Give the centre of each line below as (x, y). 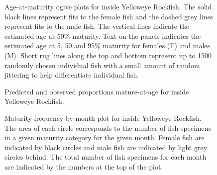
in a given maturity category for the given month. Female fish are (105, 137)
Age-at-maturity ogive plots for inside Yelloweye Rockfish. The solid (108, 6)
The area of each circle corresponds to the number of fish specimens (108, 128)
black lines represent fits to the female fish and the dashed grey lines (109, 16)
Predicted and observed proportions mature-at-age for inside (97, 91)
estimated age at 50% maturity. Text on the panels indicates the (103, 36)
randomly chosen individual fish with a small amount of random (102, 65)
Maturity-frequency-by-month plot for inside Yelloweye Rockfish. (103, 118)
